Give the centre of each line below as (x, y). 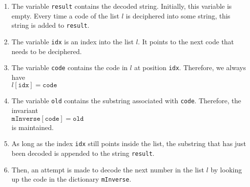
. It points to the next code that (186, 41)
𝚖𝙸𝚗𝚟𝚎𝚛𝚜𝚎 (26, 119)
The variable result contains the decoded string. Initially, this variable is (122, 6)
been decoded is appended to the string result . (83, 153)
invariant (25, 110)
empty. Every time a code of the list (65, 15)
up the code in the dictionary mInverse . (71, 179)
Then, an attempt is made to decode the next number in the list (108, 169)
